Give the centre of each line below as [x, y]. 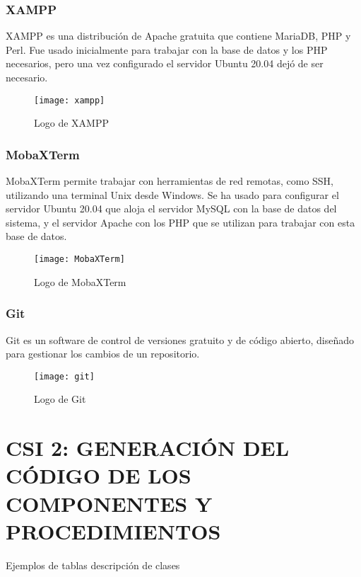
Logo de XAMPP [71, 123]
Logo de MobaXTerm [80, 281]
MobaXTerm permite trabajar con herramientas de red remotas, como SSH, [170, 181]
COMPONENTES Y [109, 503]
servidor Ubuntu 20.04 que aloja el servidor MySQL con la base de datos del [171, 208]
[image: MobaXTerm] [79, 259]
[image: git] [64, 376]
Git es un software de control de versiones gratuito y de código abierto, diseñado [180, 339]
